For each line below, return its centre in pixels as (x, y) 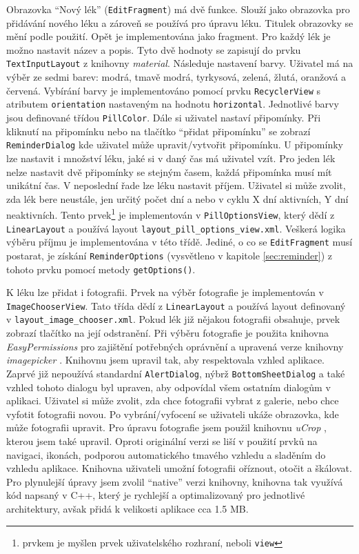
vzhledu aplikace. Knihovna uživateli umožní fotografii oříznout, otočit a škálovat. (179, 468)
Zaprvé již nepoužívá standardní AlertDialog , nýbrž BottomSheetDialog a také (176, 373)
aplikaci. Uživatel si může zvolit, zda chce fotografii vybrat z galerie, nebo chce (173, 400)
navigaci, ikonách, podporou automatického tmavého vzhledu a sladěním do (166, 454)
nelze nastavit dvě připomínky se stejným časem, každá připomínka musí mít (169, 171)
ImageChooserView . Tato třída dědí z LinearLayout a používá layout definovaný (176, 305)
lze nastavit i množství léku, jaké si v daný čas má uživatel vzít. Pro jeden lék (171, 158)
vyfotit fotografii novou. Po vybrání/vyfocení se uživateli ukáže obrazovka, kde (173, 414)
